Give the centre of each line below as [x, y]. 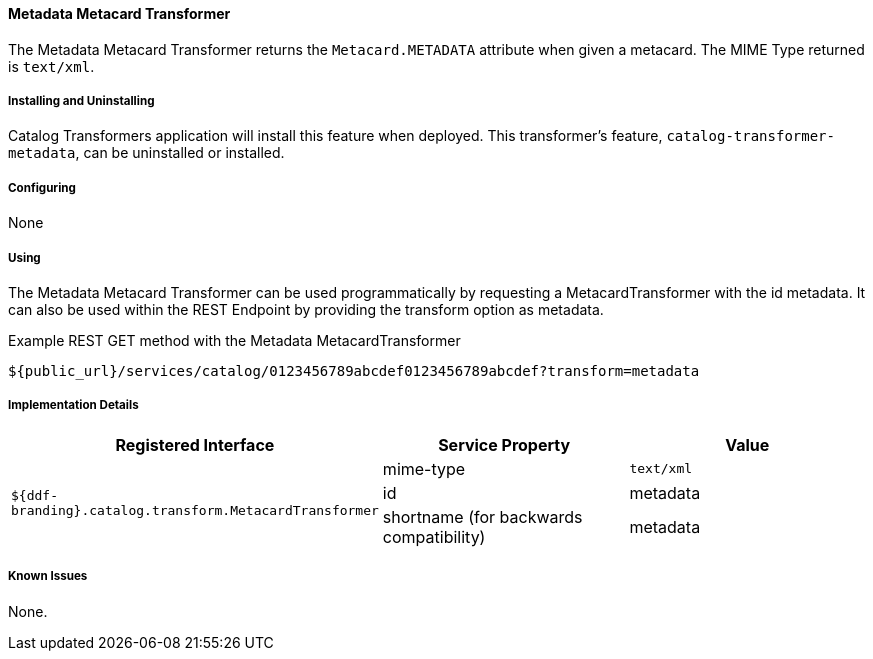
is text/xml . [51, 66]
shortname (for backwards [482, 516]
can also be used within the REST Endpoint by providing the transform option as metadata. [306, 309]
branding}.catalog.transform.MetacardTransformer [195, 510]
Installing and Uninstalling [81, 101]
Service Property [504, 444]
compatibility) [434, 536]
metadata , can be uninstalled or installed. [146, 153]
